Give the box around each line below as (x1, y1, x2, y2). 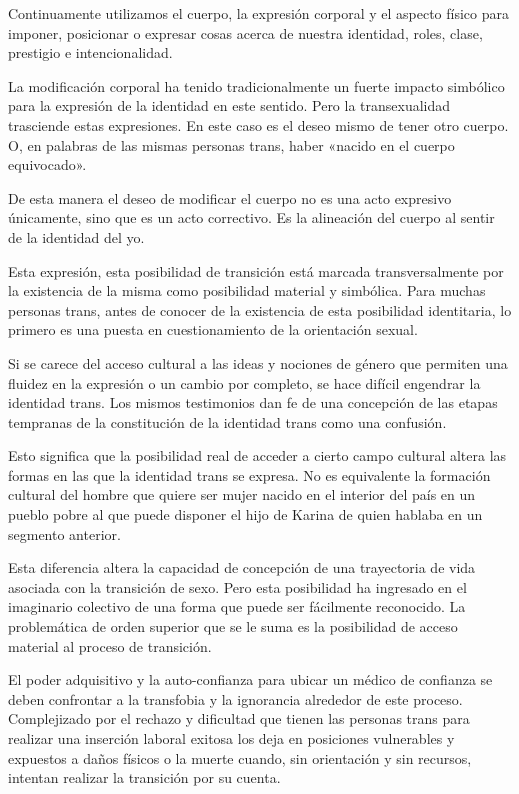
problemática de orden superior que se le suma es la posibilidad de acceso (8, 616, 458, 637)
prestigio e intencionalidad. (8, 42, 173, 63)
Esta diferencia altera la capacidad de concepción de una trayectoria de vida (8, 557, 476, 578)
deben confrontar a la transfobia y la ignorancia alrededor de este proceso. (8, 688, 463, 709)
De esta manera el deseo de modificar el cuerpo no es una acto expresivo (8, 187, 452, 208)
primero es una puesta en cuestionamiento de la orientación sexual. (8, 319, 418, 340)
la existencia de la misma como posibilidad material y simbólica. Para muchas (8, 280, 486, 301)
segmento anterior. (8, 523, 121, 544)
